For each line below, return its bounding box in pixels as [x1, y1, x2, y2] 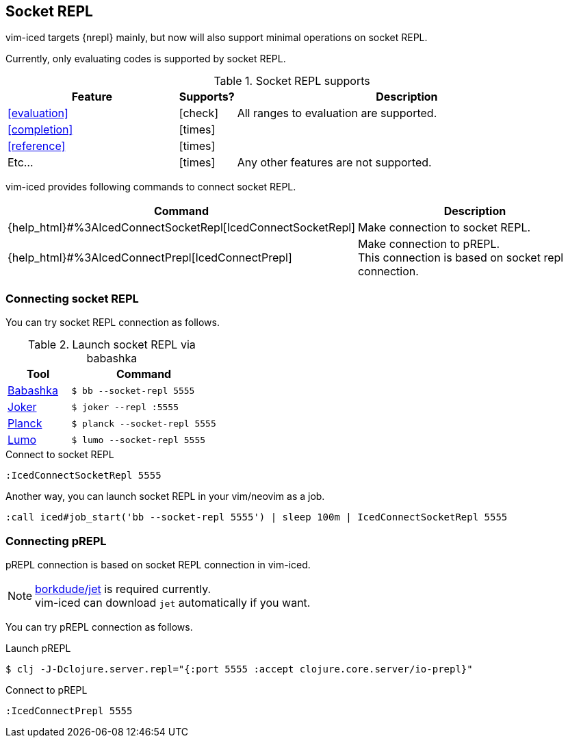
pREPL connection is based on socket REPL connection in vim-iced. [5, 558, 311, 570]
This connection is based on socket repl [357, 251, 564, 265]
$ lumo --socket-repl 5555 [71, 434, 206, 445]
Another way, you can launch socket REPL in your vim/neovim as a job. [5, 490, 325, 503]
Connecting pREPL [5, 533, 107, 548]
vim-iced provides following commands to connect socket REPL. [5, 181, 296, 193]
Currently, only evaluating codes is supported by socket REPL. [5, 53, 286, 65]
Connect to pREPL [5, 683, 88, 696]
